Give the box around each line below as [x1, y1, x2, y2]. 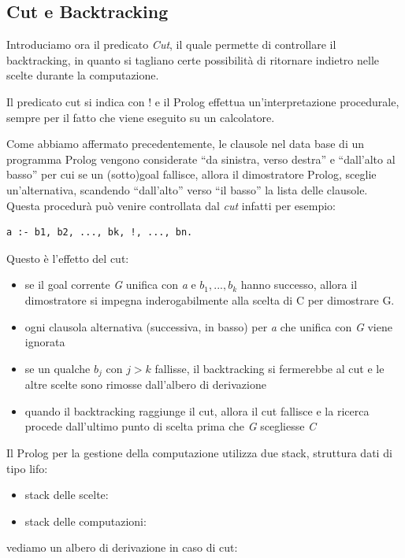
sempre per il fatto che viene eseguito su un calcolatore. [6, 109, 275, 125]
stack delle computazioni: [24, 512, 147, 529]
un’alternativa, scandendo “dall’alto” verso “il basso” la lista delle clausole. [6, 181, 368, 198]
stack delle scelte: [24, 486, 109, 503]
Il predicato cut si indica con [6, 93, 145, 109]
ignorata [24, 334, 65, 350]
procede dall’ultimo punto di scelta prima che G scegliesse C [24, 418, 317, 434]
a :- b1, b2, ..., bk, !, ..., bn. [6, 227, 193, 238]
